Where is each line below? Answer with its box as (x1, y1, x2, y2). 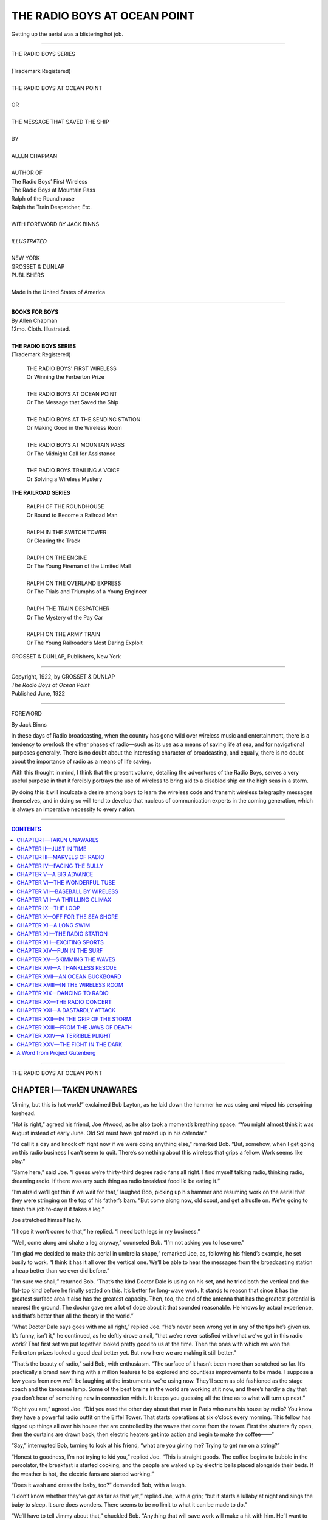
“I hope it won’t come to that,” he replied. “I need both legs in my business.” (11, 1228, 200, 1235)
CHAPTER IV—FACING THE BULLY (16, 862, 104, 869)
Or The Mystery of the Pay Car (26, 613, 103, 621)
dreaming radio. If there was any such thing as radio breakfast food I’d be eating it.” (11, 1177, 220, 1184)
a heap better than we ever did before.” (11, 1267, 109, 1274)
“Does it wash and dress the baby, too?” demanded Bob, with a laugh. (11, 1481, 186, 1489)
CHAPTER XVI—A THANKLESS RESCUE (16, 964, 117, 972)
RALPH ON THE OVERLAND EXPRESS (26, 579, 121, 587)
